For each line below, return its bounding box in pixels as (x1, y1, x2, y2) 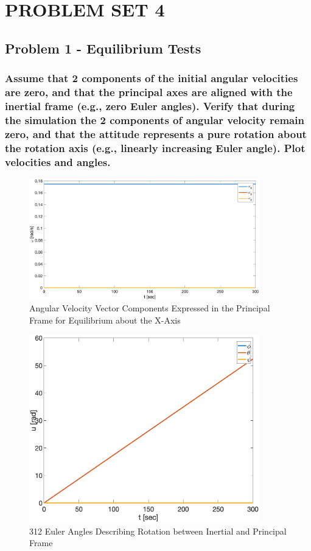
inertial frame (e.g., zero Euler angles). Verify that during (5, 98, 295, 113)
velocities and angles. (5, 154, 111, 169)
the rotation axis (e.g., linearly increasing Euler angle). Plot (5, 140, 306, 155)
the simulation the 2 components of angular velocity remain (5, 112, 304, 127)
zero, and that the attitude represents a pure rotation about (5, 126, 307, 141)
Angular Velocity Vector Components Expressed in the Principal (29, 302, 270, 314)
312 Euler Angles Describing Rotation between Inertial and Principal (29, 524, 287, 537)
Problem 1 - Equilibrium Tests (5, 38, 201, 57)
